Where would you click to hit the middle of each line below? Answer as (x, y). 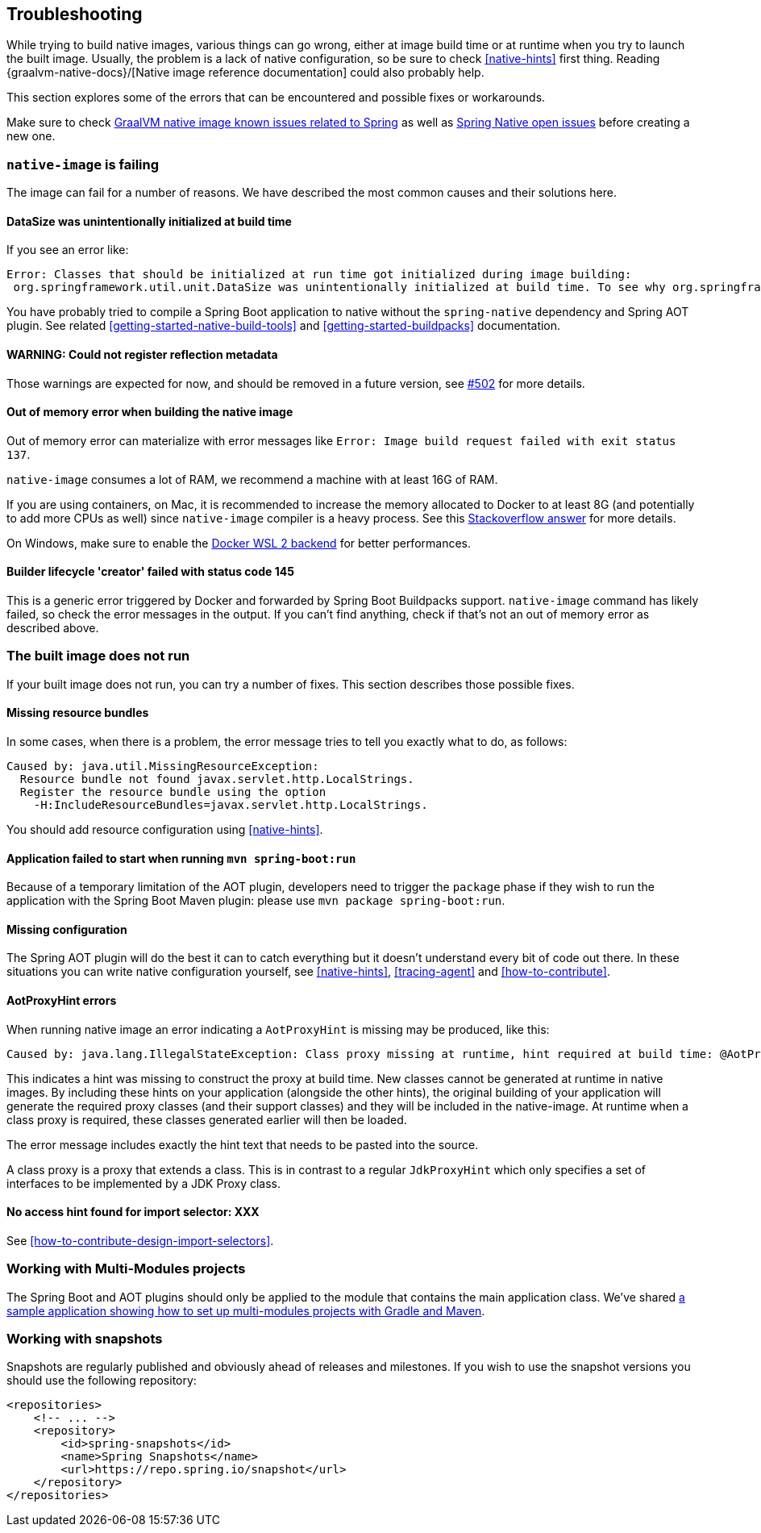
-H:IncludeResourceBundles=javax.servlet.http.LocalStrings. (231, 805)
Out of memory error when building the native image (150, 412)
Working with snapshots (85, 1339)
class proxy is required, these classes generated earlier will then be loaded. (207, 1119)
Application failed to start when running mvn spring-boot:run (181, 858)
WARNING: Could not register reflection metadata (142, 354)
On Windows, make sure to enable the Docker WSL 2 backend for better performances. (239, 543)
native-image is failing (83, 164)
